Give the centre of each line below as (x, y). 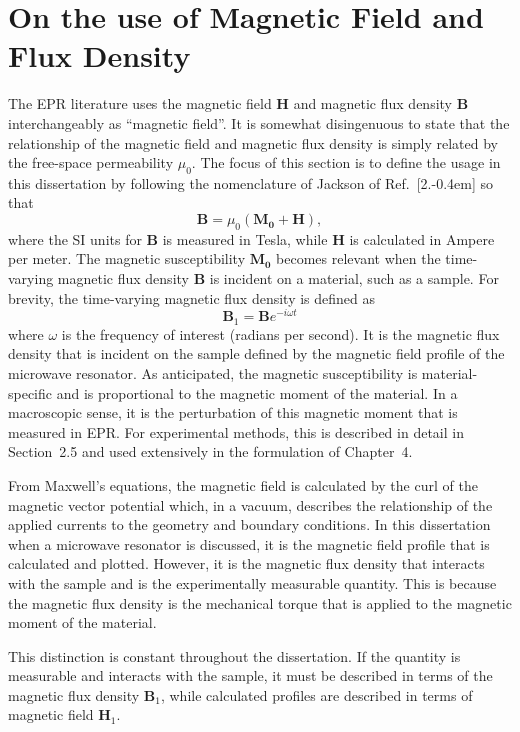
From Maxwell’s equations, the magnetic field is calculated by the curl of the (243, 484)
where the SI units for (75, 238)
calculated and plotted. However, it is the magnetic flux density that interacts (246, 563)
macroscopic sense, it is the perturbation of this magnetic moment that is (233, 412)
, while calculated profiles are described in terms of (316, 694)
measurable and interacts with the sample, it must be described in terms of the (250, 675)
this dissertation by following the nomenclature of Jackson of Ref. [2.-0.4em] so (251, 182)
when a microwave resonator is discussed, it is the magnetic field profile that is (249, 543)
